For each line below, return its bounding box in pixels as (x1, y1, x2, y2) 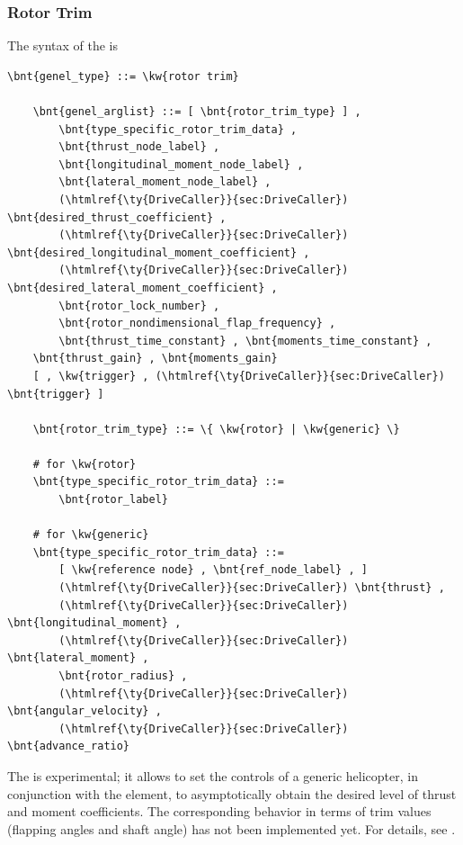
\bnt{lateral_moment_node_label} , (58, 175, 272, 189)
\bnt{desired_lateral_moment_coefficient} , (7, 281, 278, 294)
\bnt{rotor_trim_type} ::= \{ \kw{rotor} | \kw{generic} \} (32, 422, 400, 436)
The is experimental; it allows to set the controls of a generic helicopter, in (7, 766, 418, 785)
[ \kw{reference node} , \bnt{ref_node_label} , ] (58, 563, 368, 577)
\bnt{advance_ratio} (7, 740, 130, 753)
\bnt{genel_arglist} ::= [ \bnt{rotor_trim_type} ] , (32, 105, 361, 118)
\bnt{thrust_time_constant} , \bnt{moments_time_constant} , (58, 334, 432, 347)
